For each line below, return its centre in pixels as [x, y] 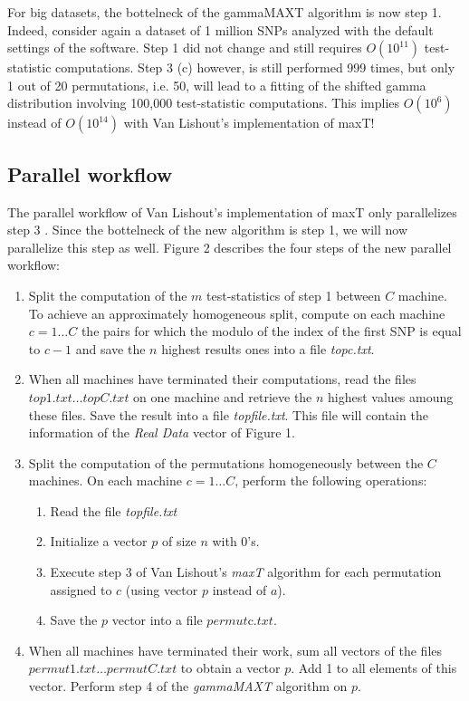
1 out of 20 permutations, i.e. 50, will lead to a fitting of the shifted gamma [217, 85]
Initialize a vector [99, 541]
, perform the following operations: [331, 480]
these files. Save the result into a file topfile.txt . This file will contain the [228, 414]
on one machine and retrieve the [223, 396]
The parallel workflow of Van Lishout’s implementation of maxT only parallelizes [232, 211]
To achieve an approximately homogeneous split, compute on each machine [237, 313]
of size [179, 541]
